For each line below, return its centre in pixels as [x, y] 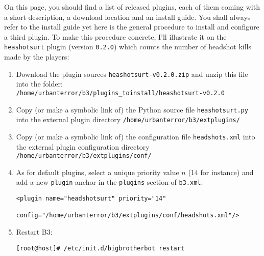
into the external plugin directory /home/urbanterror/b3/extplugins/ [128, 119]
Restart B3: [34, 231]
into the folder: [39, 84]
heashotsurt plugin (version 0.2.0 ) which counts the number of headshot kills [128, 47]
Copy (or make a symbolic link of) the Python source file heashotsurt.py [132, 109]
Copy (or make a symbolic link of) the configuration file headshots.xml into [136, 136]
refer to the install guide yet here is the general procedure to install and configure [132, 27]
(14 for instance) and [221, 172]
